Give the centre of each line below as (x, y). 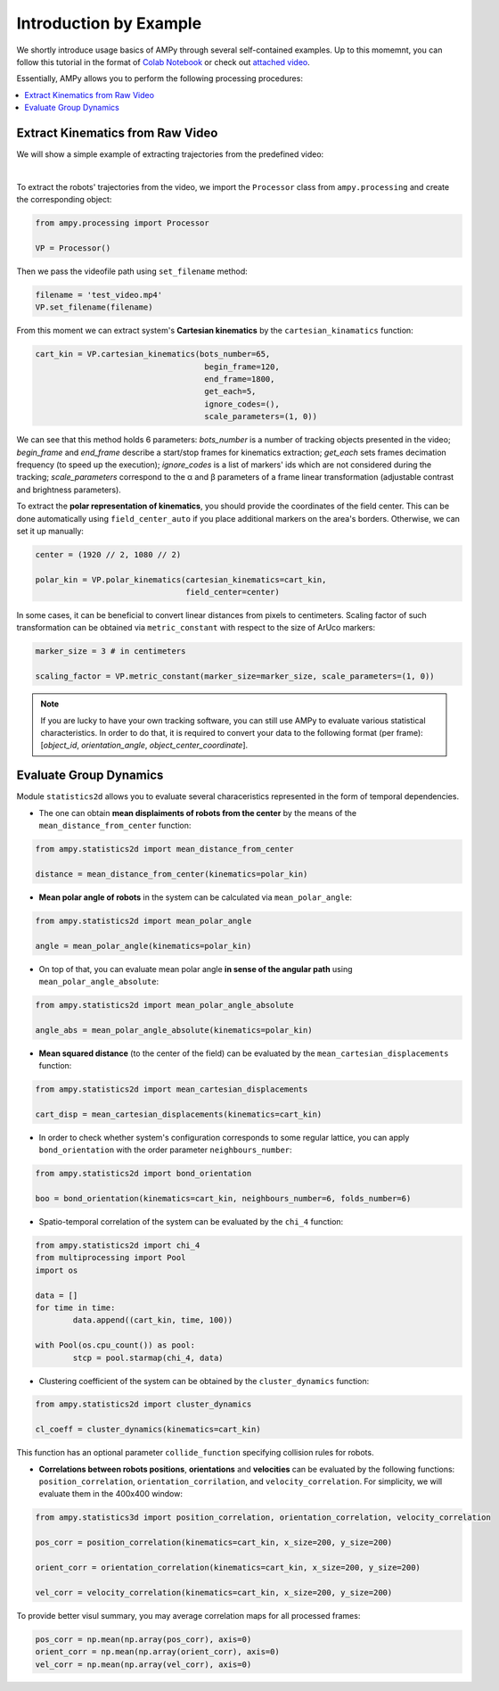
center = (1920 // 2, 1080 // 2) (108, 554)
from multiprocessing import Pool (110, 1258)
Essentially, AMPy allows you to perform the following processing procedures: (160, 78)
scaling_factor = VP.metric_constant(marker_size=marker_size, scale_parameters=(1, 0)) (235, 676)
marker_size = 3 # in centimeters (110, 652)
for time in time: (75, 1307)
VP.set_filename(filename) (94, 307)
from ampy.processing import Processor (122, 223)
